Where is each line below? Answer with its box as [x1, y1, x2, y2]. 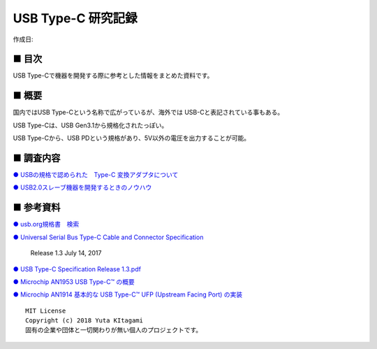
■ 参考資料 [13, 201, 61, 213]
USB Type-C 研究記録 [13, 10, 138, 26]
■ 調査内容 [13, 152, 61, 164]
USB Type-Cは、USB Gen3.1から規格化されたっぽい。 [13, 121, 168, 129]
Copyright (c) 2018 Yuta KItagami [25, 317, 143, 325]
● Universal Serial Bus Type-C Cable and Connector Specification [13, 233, 204, 241]
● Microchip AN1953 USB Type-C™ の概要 [13, 277, 135, 286]
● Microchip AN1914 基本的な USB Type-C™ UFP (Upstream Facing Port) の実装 [13, 290, 243, 299]
